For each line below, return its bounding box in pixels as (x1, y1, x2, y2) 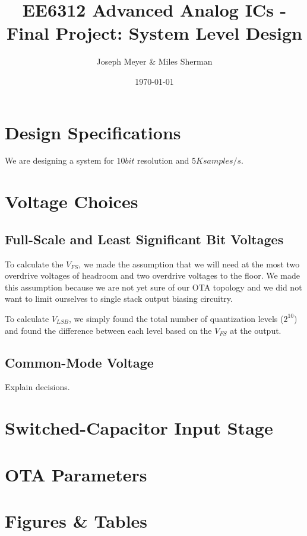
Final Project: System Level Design (7, 21, 302, 45)
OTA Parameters (5, 462, 147, 486)
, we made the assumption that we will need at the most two (78, 257, 300, 270)
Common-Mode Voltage (5, 353, 154, 371)
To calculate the (5, 257, 64, 270)
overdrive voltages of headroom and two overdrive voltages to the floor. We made (5, 269, 300, 282)
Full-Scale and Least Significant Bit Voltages (5, 229, 284, 248)
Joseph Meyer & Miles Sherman (96, 55, 213, 68)
